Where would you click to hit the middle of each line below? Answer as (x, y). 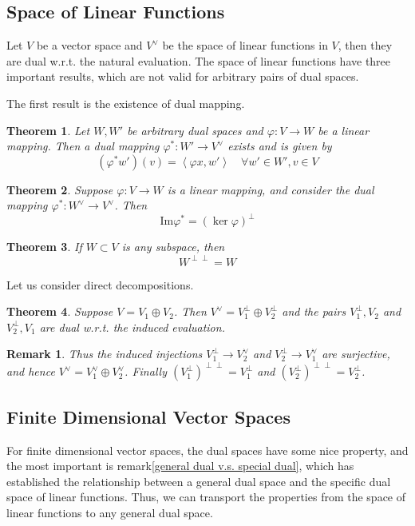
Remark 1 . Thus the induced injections (105, 354)
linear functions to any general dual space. (110, 512)
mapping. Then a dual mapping (83, 146)
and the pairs (314, 311)
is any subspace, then (173, 247)
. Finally (146, 371)
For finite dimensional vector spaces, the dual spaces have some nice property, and (207, 450)
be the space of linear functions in (245, 45)
